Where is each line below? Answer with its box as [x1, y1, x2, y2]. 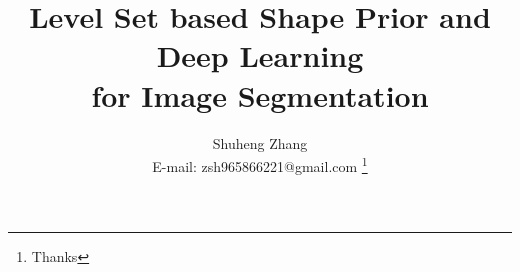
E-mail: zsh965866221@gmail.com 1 [152, 153, 368, 176]
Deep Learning [156, 35, 364, 76]
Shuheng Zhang [212, 132, 308, 153]
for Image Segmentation [91, 74, 429, 115]
